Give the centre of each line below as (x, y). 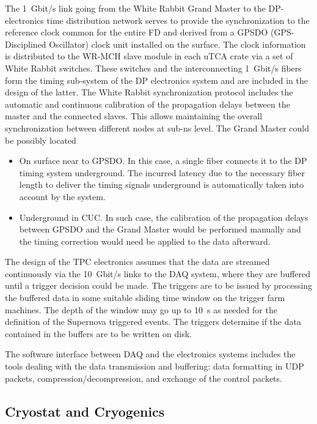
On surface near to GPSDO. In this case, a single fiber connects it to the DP (163, 161)
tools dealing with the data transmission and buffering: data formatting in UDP (155, 366)
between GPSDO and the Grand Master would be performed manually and (160, 229)
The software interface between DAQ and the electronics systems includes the (150, 354)
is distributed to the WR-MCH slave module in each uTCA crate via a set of (149, 56)
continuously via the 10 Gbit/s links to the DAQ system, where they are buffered (158, 273)
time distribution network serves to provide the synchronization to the (178, 20)
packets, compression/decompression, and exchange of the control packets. (144, 378)
